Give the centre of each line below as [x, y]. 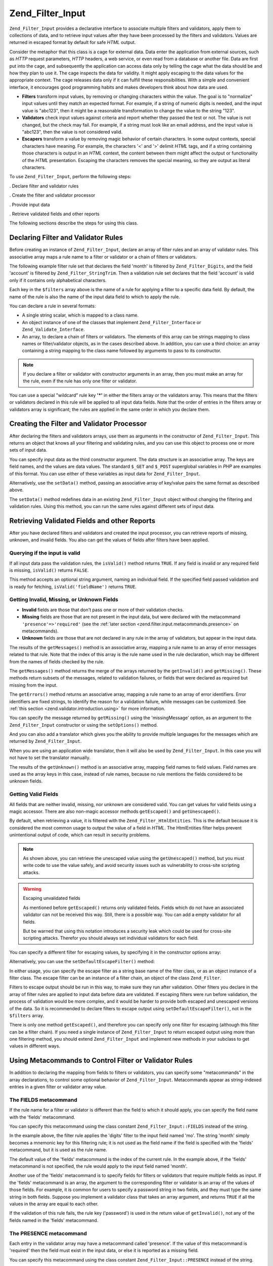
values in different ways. [35, 1046]
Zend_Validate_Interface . [53, 330]
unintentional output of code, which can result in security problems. [80, 835]
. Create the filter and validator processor [52, 195]
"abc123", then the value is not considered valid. [72, 132]
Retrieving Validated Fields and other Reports [82, 521]
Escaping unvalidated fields [52, 898]
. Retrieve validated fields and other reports [54, 214]
